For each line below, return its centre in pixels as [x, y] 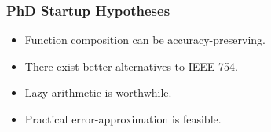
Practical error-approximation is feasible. [123, 119]
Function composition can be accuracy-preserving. [145, 40]
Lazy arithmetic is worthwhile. [98, 92]
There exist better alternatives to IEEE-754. [131, 66]
